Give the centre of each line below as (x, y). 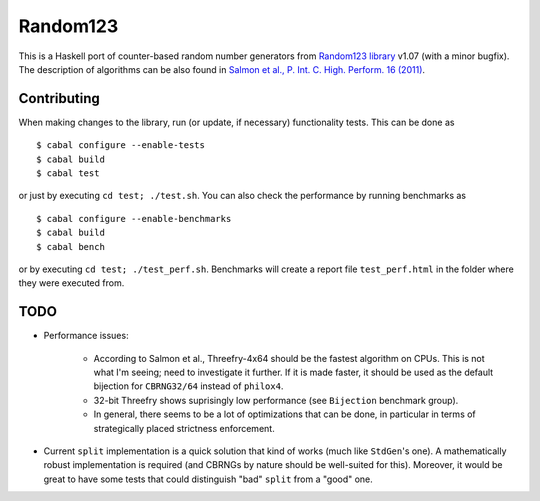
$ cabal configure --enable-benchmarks (134, 218)
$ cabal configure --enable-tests (120, 145)
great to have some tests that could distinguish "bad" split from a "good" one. (208, 479)
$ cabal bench (70, 246)
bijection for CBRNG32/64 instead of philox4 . (188, 386)
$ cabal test (68, 173)
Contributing (59, 98)
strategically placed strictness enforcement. (184, 428)
